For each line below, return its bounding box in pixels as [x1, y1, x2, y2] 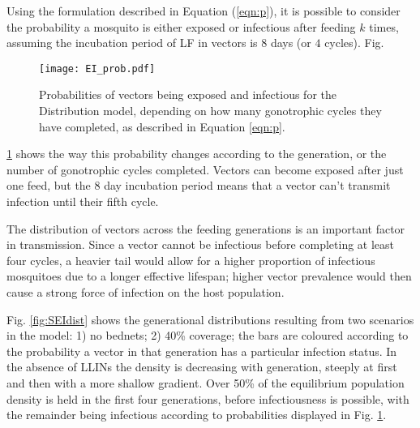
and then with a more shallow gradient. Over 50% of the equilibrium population [6, 374, 405, 391]
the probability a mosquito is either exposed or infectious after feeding [6, 18, 356, 35]
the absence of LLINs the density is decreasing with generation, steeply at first [6, 358, 397, 375]
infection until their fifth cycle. [6, 193, 159, 209]
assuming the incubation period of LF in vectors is [6, 34, 258, 51]
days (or [270, 34, 311, 51]
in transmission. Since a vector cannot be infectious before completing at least [6, 236, 395, 253]
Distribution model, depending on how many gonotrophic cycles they [39, 102, 382, 119]
